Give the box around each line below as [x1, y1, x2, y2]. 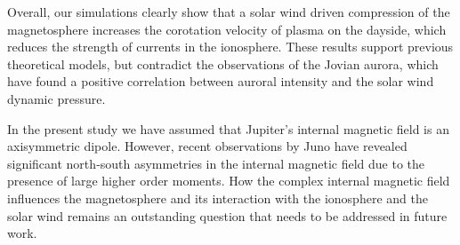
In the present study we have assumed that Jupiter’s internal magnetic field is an [7, 119, 449, 138]
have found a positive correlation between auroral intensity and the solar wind [7, 72, 434, 91]
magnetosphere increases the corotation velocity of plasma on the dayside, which [7, 20, 447, 38]
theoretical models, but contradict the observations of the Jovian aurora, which [7, 54, 439, 73]
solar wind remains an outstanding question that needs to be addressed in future [7, 206, 448, 225]
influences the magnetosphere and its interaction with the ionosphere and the [7, 188, 428, 207]
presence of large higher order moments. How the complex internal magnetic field [7, 171, 450, 190]
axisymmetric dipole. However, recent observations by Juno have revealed [7, 137, 408, 155]
